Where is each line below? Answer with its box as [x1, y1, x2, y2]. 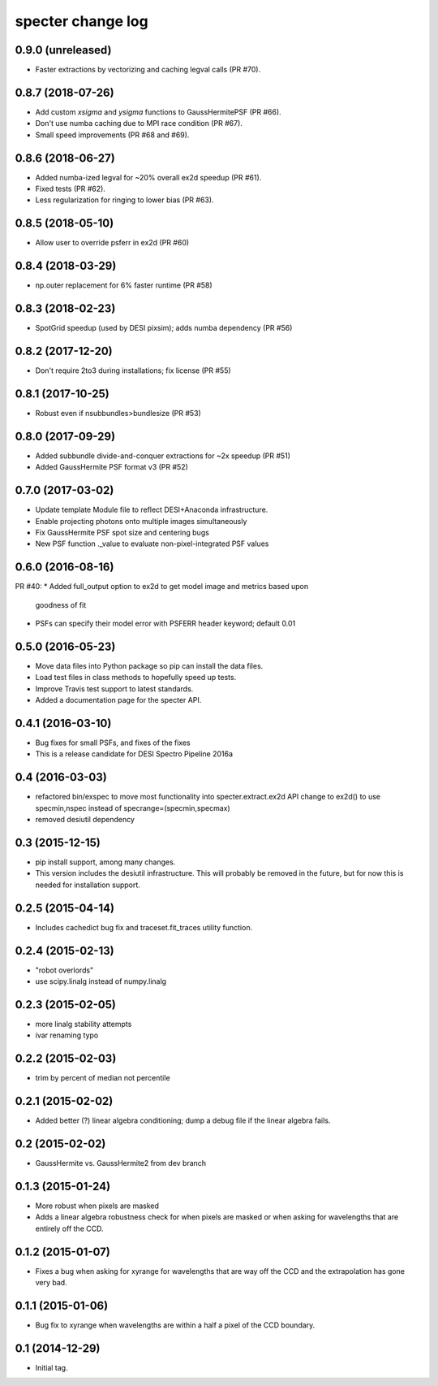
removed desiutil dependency [35, 815, 135, 825]
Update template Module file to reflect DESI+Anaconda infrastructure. [35, 505, 268, 515]
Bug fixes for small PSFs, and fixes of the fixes [35, 738, 191, 747]
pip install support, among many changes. [35, 857, 176, 867]
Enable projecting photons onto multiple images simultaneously [35, 516, 247, 526]
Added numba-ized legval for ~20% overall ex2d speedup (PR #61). [35, 172, 262, 182]
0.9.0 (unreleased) [15, 43, 112, 57]
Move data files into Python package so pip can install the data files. [35, 661, 264, 670]
